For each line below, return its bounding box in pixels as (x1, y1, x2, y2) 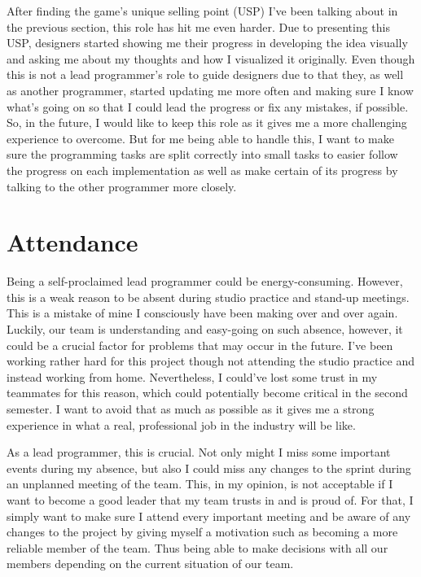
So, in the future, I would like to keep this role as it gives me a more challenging (7, 114, 407, 131)
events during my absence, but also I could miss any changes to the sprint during (7, 459, 411, 476)
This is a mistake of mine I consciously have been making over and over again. (7, 304, 398, 321)
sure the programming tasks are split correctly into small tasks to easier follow (7, 146, 398, 163)
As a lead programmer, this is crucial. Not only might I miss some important (7, 444, 391, 461)
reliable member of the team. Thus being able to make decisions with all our (7, 539, 388, 556)
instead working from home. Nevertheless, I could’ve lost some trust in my (7, 368, 378, 385)
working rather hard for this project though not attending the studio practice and (7, 352, 415, 369)
